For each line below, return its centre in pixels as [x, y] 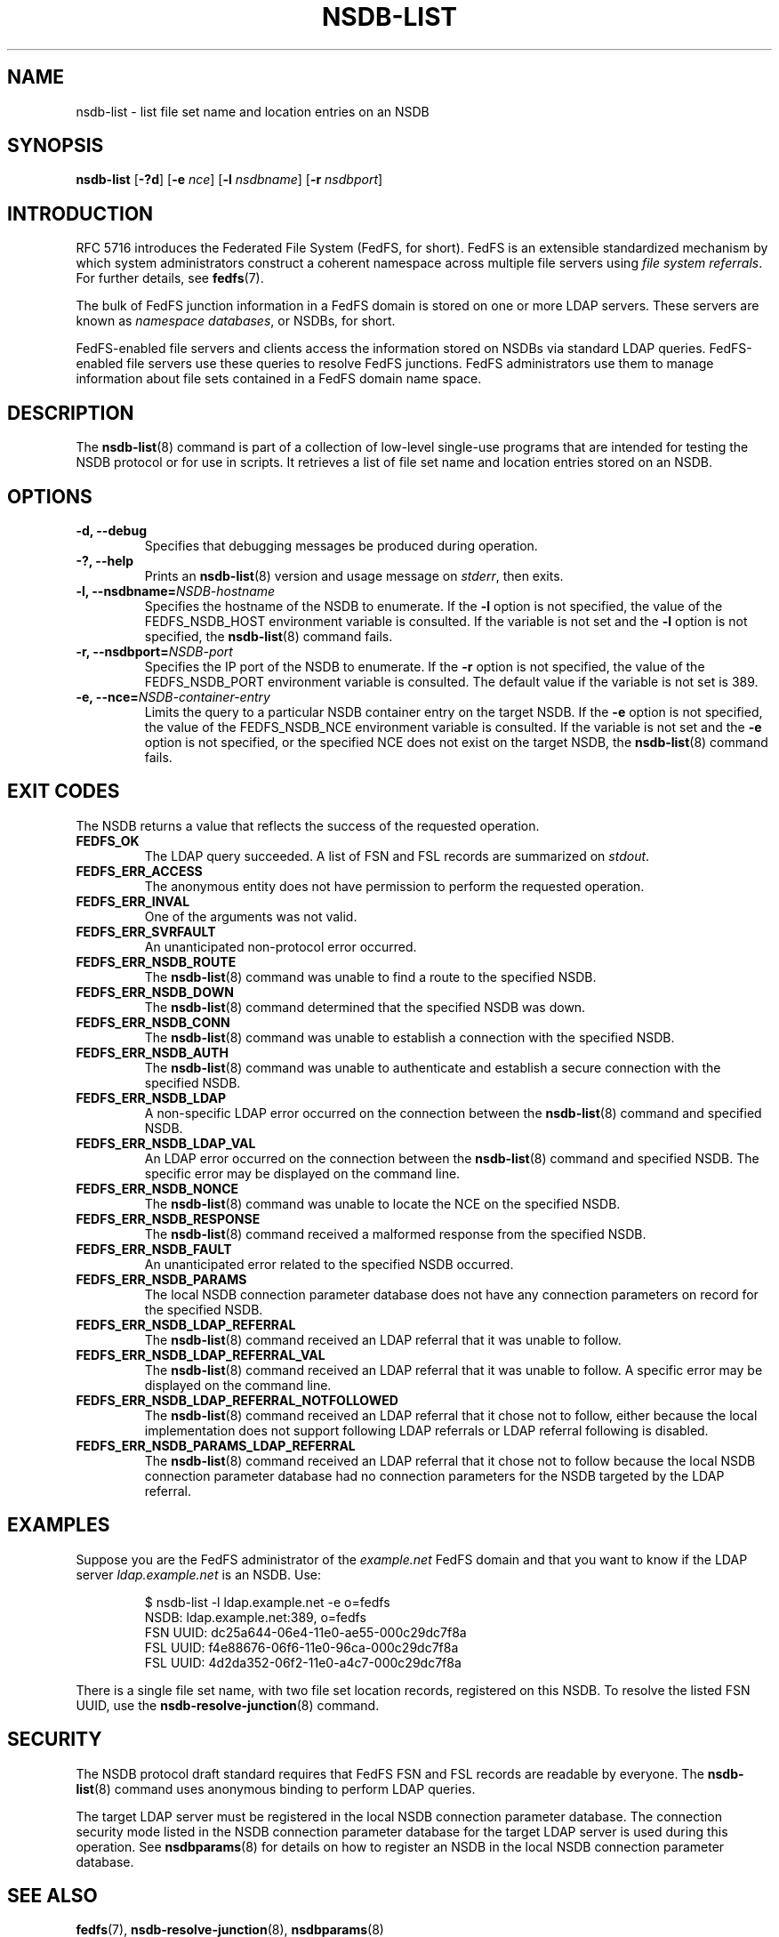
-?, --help [105, 560]
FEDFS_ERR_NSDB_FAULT [154, 1249]
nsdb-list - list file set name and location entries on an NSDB [253, 111]
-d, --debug [111, 530]
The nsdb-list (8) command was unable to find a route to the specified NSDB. [370, 977]
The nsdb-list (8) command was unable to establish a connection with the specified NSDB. [410, 1037]
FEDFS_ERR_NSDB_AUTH [152, 1052]
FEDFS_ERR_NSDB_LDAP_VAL [166, 1143]
